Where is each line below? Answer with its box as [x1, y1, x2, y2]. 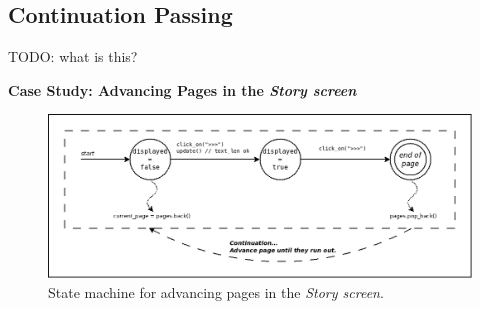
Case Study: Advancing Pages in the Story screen [8, 79, 357, 100]
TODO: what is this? [8, 46, 138, 67]
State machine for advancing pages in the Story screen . [48, 281, 384, 302]
